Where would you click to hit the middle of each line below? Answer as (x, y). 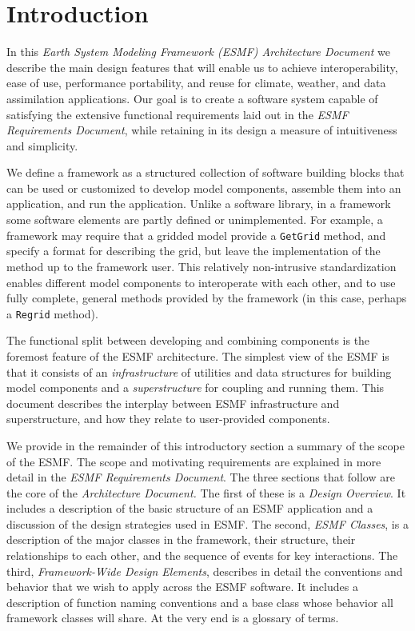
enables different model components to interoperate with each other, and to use (201, 282)
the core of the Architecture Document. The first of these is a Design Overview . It (206, 492)
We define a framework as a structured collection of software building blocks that (206, 172)
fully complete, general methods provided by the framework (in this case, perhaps (207, 298)
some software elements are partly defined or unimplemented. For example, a (195, 220)
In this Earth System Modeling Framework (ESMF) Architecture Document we (198, 52)
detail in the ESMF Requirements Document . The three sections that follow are (201, 477)
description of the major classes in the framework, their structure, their (181, 539)
